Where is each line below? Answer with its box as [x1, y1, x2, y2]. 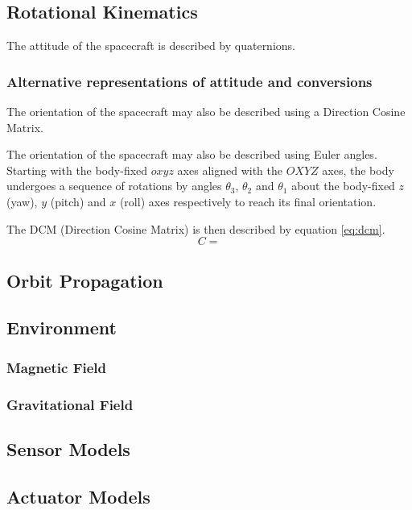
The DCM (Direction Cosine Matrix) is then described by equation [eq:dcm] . [6, 220, 385, 237]
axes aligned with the [177, 161, 282, 178]
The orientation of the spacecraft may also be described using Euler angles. [6, 146, 377, 163]
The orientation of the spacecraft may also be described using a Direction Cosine [6, 103, 406, 120]
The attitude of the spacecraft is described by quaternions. [6, 37, 295, 54]
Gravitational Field [6, 394, 134, 414]
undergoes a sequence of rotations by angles [6, 177, 222, 194]
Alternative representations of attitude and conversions [6, 71, 373, 91]
